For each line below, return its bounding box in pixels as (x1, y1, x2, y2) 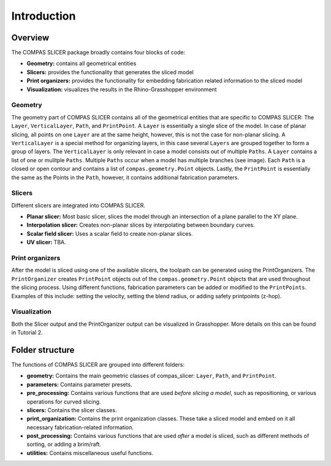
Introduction (11, 9, 76, 23)
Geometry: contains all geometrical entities (26, 60, 137, 67)
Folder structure (11, 345, 75, 355)
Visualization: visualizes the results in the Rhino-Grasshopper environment (26, 86, 217, 93)
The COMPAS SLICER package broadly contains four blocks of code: (11, 49, 186, 56)
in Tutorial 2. (11, 329, 43, 336)
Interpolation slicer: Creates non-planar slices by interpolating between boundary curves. (26, 221, 255, 229)
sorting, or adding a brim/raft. (26, 441, 101, 448)
